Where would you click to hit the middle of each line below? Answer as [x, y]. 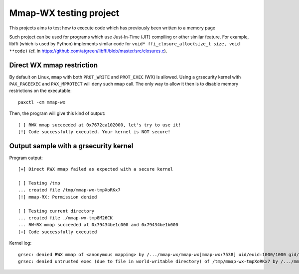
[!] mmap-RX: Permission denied [58, 197]
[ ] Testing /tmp [39, 183]
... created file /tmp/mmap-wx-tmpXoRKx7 [69, 190]
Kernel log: [20, 243]
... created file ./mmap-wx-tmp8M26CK [66, 218]
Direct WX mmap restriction [54, 65]
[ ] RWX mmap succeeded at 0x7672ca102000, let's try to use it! [100, 125]
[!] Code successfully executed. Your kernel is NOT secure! [94, 132]
